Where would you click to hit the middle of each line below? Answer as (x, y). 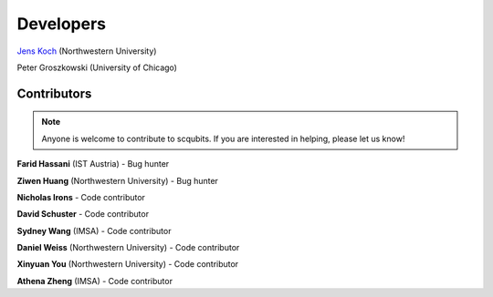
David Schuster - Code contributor (83, 214)
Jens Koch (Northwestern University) (87, 51)
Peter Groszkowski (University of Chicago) (97, 67)
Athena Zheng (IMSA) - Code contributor (95, 281)
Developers (62, 24)
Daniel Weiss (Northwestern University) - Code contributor (128, 248)
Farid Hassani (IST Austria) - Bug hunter (93, 164)
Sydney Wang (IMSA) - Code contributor (94, 230)
